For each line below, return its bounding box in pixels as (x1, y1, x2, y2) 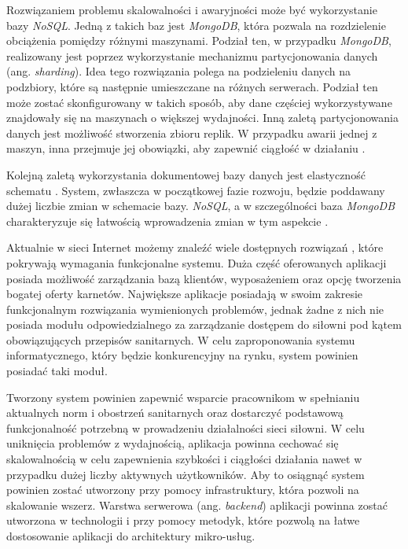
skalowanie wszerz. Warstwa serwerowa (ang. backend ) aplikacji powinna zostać (6, 496, 388, 513)
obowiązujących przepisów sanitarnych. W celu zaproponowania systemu (6, 331, 355, 348)
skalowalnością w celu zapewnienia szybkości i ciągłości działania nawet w (6, 451, 362, 467)
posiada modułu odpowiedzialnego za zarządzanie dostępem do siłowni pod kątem (6, 316, 402, 333)
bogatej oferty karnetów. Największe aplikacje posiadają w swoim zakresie (6, 286, 363, 302)
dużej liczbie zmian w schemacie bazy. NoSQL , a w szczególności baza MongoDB (6, 197, 395, 214)
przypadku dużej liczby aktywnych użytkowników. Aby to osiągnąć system (6, 466, 365, 482)
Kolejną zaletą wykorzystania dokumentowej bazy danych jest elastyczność (6, 166, 366, 182)
